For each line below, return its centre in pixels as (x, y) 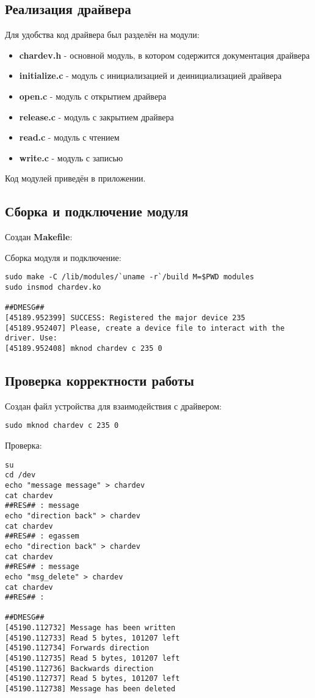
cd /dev (20, 475)
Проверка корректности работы (100, 380)
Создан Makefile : (39, 237)
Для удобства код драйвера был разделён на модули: (102, 35)
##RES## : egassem (42, 536)
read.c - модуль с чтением (69, 137)
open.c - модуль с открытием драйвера (93, 96)
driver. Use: (31, 338)
